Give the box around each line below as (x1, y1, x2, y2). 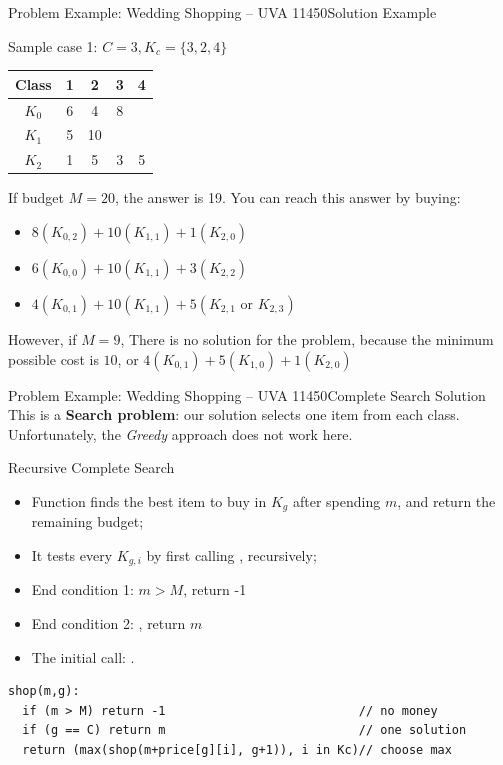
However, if (8, 328, 77, 349)
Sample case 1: (8, 35, 98, 56)
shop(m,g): (8, 684, 80, 699)
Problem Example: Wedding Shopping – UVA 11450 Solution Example (8, 2, 437, 22)
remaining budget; (31, 511, 144, 532)
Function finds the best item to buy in (31, 490, 267, 511)
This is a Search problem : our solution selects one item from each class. (8, 404, 460, 425)
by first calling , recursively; (146, 544, 317, 565)
